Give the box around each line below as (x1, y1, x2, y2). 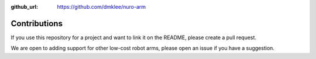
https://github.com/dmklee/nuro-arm (57, 4, 146, 10)
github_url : (11, 4, 38, 10)
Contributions (11, 18, 63, 29)
